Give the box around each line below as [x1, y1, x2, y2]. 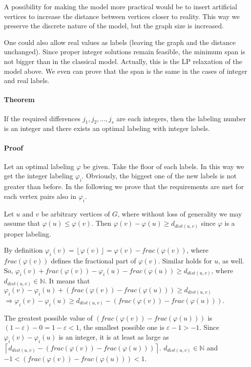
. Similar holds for [158, 256, 212, 266]
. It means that [44, 276, 90, 286]
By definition [4, 245, 43, 255]
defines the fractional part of [51, 256, 136, 266]
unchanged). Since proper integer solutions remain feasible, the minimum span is [4, 46, 246, 57]
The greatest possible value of [4, 312, 93, 323]
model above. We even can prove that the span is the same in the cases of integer [4, 65, 248, 76]
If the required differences [4, 113, 81, 123]
